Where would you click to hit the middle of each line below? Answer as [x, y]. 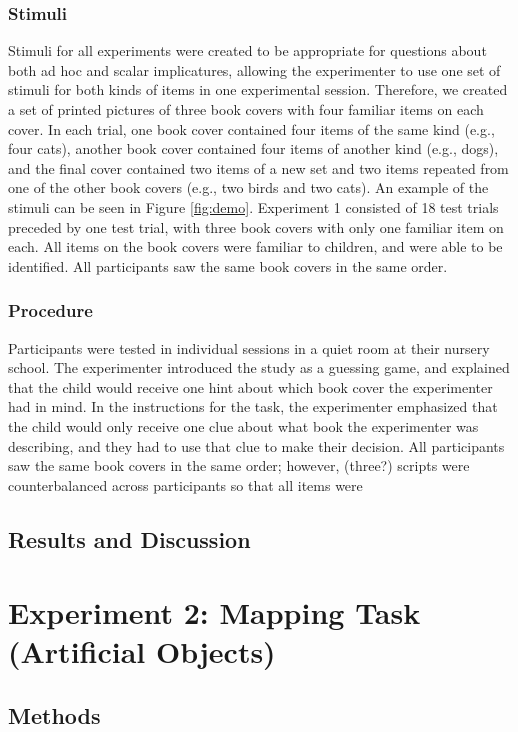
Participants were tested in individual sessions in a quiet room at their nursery [249, 347]
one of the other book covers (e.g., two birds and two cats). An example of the [248, 187]
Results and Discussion [129, 538]
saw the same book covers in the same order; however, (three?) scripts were [239, 465]
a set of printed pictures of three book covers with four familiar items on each [246, 109]
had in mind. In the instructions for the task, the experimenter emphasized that [253, 406]
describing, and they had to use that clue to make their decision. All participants [256, 445]
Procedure [50, 310]
